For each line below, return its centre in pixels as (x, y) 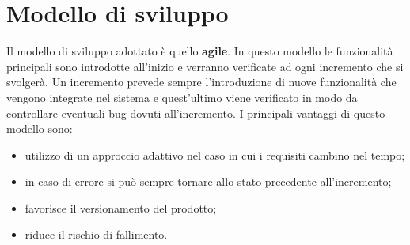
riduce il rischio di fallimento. (96, 234)
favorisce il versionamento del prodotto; (121, 207)
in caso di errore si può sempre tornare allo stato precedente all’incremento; (208, 181)
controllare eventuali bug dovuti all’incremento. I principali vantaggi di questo (196, 113)
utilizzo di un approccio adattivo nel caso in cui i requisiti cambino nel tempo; (215, 155)
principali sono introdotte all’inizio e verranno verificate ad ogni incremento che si (205, 66)
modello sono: (40, 128)
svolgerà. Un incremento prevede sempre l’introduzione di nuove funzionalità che (201, 82)
